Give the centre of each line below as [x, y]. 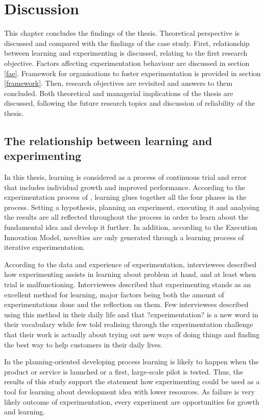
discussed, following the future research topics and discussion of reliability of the [130, 103]
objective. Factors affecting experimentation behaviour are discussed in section [127, 63]
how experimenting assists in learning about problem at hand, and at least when [130, 274]
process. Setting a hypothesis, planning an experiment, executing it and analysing [132, 207]
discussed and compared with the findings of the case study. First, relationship [127, 43]
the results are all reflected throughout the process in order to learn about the [126, 217]
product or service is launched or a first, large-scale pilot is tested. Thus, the [124, 371]
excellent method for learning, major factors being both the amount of [114, 294]
